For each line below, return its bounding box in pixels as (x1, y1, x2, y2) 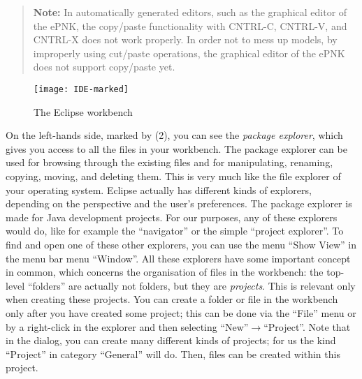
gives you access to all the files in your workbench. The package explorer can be (6, 141, 347, 156)
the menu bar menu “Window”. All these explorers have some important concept (6, 251, 351, 265)
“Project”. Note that (263, 319, 351, 334)
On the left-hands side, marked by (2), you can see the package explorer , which (6, 128, 343, 142)
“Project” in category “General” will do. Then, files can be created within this (6, 346, 340, 361)
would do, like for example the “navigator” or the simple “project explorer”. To (6, 223, 344, 238)
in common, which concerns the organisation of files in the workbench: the (6, 265, 324, 279)
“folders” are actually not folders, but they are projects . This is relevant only (27, 278, 356, 292)
